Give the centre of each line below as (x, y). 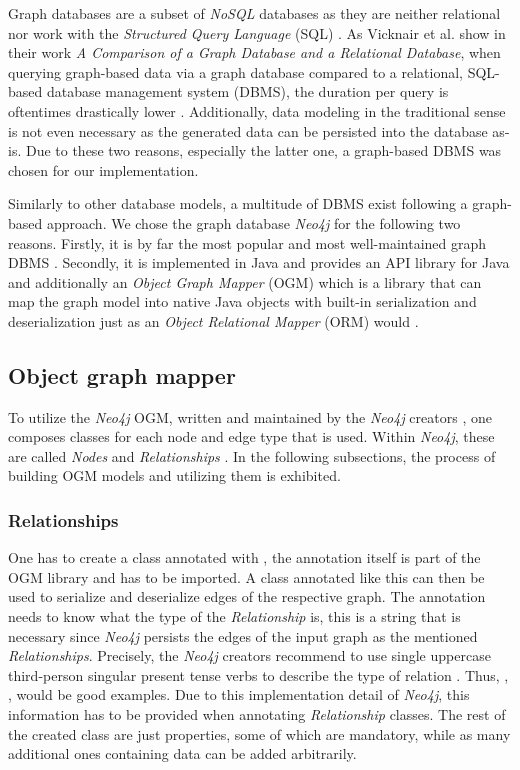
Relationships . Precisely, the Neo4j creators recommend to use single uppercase (249, 655)
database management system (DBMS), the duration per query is (247, 91)
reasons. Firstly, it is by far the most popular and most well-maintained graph (247, 242)
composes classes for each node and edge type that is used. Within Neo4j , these (251, 436)
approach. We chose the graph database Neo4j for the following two (253, 222)
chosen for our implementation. (103, 169)
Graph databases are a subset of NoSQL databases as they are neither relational (254, 13)
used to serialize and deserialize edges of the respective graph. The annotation (247, 596)
